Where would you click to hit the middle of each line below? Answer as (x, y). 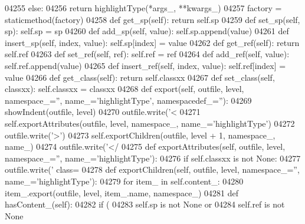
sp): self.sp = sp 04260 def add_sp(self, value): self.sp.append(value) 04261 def (147, 31)
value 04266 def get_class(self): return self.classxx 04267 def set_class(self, (140, 77)
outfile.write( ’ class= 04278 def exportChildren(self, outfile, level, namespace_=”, (152, 169)
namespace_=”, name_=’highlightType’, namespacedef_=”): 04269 (128, 100)
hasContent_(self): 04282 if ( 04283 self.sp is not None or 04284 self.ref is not (145, 204)
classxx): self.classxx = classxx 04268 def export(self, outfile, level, (124, 89)
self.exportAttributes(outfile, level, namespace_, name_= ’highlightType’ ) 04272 (150, 123)
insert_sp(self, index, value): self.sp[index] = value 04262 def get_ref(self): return (152, 42)
